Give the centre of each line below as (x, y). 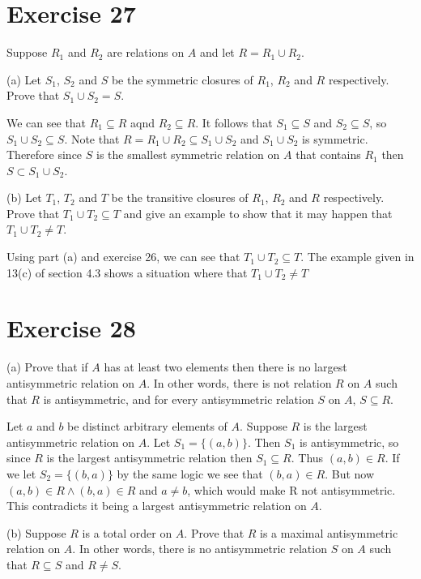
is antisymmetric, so (349, 442)
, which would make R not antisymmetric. (291, 489)
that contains (328, 154)
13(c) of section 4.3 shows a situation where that (127, 272)
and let (217, 52)
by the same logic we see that (190, 473)
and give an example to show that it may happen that (258, 213)
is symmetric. (335, 138)
